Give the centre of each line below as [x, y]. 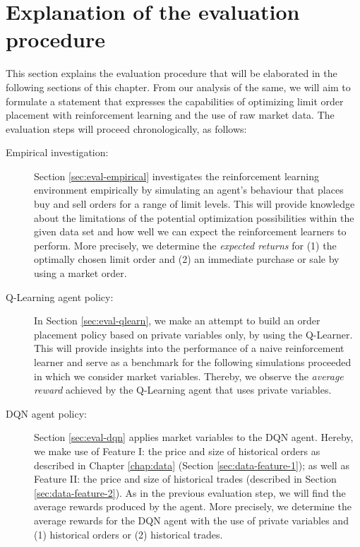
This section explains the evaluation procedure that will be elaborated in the [172, 73]
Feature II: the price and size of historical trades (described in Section [185, 479]
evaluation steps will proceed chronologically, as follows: [126, 128]
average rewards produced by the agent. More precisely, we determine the [193, 506]
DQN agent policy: [46, 413]
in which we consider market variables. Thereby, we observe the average [189, 376]
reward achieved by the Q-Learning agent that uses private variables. [183, 390]
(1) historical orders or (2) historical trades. [128, 534]
